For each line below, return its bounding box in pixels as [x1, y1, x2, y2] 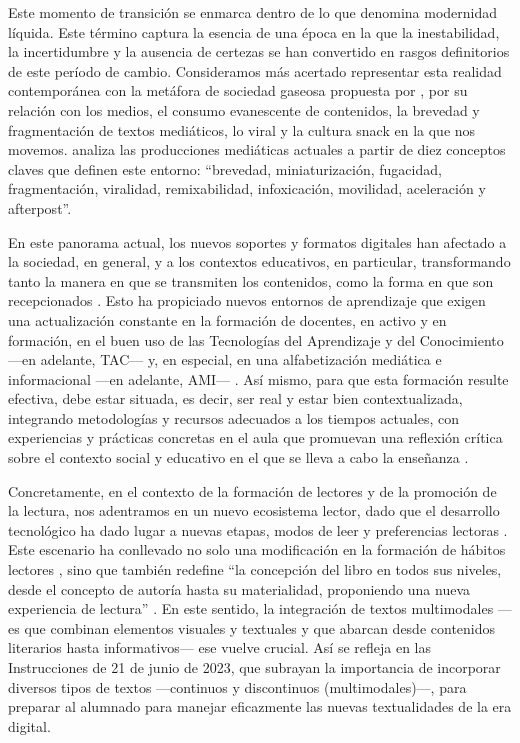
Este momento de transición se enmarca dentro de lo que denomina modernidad [8, 2, 498, 22]
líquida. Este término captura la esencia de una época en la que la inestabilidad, [8, 21, 500, 42]
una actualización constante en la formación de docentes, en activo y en [8, 309, 447, 330]
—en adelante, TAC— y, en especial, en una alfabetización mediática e [8, 349, 442, 370]
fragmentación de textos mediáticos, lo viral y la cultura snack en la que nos [8, 119, 476, 140]
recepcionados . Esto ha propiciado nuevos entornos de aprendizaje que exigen [8, 290, 486, 311]
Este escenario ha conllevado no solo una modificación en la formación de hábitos [8, 539, 506, 560]
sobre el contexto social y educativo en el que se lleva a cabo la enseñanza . [8, 447, 469, 468]
